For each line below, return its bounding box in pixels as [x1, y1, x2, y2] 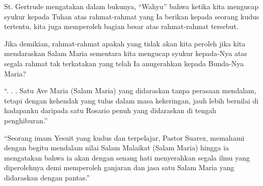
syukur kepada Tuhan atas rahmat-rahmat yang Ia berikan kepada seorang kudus [4, 11, 259, 21]
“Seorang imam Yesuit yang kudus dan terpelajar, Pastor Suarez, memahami [4, 132, 245, 143]
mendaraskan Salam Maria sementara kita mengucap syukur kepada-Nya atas [4, 48, 247, 59]
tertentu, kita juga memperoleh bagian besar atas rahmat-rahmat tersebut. [4, 21, 239, 32]
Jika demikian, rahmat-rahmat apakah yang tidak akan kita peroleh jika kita [4, 38, 246, 48]
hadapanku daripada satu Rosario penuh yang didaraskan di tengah [4, 105, 216, 116]
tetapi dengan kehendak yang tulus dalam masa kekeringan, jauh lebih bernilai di [4, 95, 259, 105]
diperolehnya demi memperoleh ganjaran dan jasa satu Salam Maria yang [4, 162, 234, 173]
